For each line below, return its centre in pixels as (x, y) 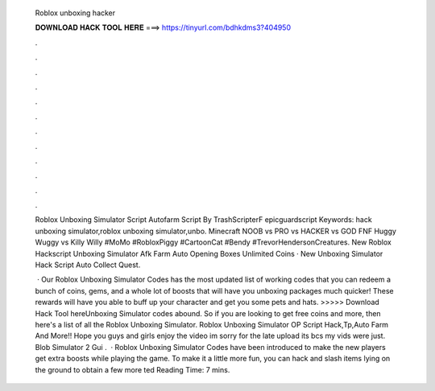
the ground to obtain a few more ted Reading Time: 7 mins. (133, 369)
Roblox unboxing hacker (75, 13)
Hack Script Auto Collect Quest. (88, 265)
